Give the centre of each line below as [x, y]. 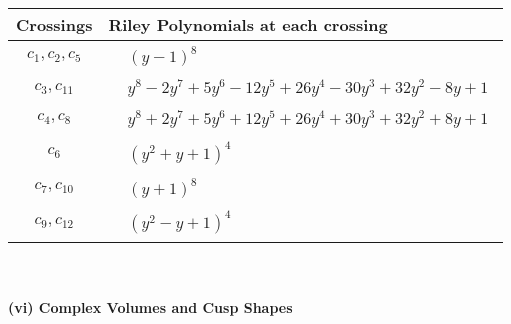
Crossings [54, 24]
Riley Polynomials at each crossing [248, 24]
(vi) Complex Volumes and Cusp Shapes [150, 307]
